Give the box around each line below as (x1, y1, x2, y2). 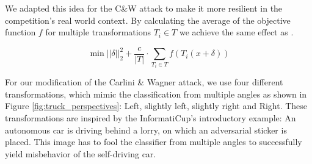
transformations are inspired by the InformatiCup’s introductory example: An (5, 112, 296, 124)
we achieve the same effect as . (179, 26, 294, 38)
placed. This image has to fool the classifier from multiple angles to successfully (5, 135, 302, 148)
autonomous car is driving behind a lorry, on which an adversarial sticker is (5, 123, 287, 136)
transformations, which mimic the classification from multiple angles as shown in (5, 87, 307, 100)
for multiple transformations (45, 26, 151, 38)
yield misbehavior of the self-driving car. (5, 147, 156, 160)
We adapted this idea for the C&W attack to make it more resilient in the (5, 2, 283, 14)
